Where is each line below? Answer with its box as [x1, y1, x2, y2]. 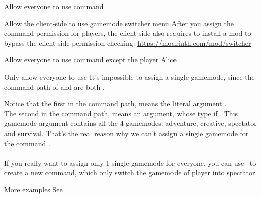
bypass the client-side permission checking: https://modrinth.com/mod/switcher [4, 37, 251, 48]
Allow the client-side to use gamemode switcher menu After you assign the [4, 18, 234, 28]
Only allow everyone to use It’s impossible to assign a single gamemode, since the [4, 71, 255, 82]
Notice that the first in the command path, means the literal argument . [4, 98, 227, 109]
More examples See [4, 184, 63, 194]
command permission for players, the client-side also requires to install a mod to [4, 28, 251, 38]
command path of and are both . [4, 81, 105, 92]
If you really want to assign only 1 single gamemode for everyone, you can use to [4, 157, 256, 168]
